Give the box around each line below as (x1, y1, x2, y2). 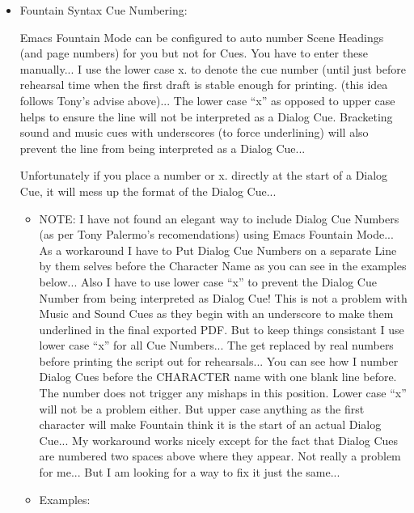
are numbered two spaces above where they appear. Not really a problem (39, 447, 401, 464)
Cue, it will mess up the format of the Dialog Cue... (19, 182, 277, 199)
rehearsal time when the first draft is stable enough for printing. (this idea (19, 76, 388, 93)
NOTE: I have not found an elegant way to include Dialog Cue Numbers (39, 210, 399, 227)
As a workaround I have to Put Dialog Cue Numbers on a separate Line (39, 241, 397, 258)
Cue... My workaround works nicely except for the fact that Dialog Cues (39, 431, 399, 448)
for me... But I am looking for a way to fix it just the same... (39, 464, 340, 481)
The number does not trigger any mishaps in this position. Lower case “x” (39, 384, 407, 401)
